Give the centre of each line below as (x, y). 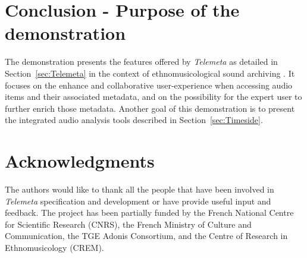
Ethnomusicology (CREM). (54, 247)
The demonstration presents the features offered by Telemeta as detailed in (141, 62)
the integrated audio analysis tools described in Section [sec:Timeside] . (134, 120)
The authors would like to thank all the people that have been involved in (140, 189)
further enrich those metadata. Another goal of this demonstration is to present (150, 108)
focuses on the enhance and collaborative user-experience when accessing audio (149, 85)
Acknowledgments (80, 161)
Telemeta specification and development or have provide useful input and (138, 201)
